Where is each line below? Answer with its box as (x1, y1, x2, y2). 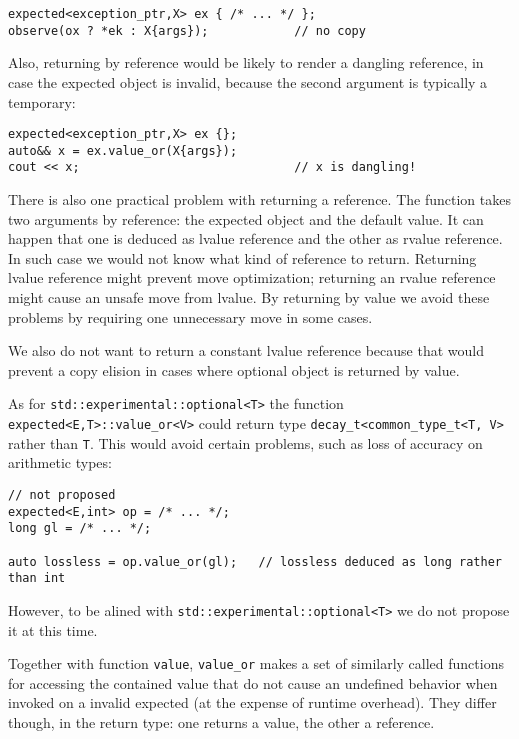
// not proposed (8, 487, 116, 502)
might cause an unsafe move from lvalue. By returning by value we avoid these (8, 287, 490, 308)
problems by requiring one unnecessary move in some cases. (8, 306, 373, 327)
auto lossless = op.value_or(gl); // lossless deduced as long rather (8, 554, 502, 569)
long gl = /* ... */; (8, 521, 152, 536)
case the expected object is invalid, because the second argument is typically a (8, 71, 488, 92)
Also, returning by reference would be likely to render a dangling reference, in (8, 52, 484, 73)
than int (8, 571, 66, 586)
